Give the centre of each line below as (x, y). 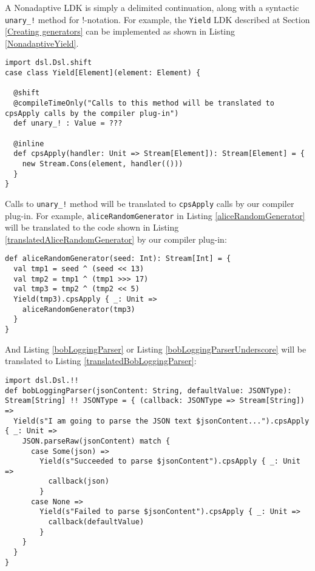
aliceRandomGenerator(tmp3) (79, 309)
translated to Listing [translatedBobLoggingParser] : (101, 361)
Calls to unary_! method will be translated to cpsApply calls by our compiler (150, 203)
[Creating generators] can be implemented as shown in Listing (120, 31)
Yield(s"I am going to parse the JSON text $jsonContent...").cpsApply (161, 421)
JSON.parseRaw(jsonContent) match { (96, 441)
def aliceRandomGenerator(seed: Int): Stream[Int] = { (118, 259)
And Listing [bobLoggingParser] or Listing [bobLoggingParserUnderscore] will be (156, 349)
